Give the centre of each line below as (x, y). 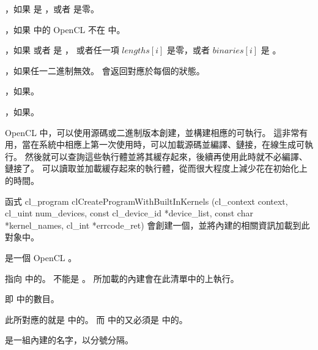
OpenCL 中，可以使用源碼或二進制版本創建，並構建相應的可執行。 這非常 (152, 132)
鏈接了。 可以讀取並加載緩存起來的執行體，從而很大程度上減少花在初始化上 (156, 168)
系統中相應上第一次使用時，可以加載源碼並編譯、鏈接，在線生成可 (172, 144)
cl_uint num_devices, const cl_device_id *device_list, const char (129, 213)
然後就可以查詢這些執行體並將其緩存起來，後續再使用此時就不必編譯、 (166, 156)
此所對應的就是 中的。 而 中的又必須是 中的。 (96, 319)
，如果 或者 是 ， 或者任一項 (62, 50)
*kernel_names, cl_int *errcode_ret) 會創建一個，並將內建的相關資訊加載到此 (157, 225)
